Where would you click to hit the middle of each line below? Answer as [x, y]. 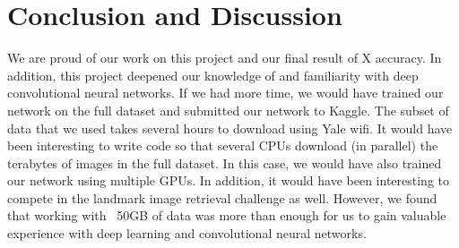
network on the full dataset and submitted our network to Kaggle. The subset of [228, 110]
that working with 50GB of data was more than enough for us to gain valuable [227, 215]
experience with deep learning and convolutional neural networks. [187, 233]
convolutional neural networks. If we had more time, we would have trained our [225, 93]
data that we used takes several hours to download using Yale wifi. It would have [230, 128]
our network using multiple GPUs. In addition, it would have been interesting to [229, 180]
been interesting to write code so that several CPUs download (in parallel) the [223, 145]
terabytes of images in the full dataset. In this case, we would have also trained [225, 162]
